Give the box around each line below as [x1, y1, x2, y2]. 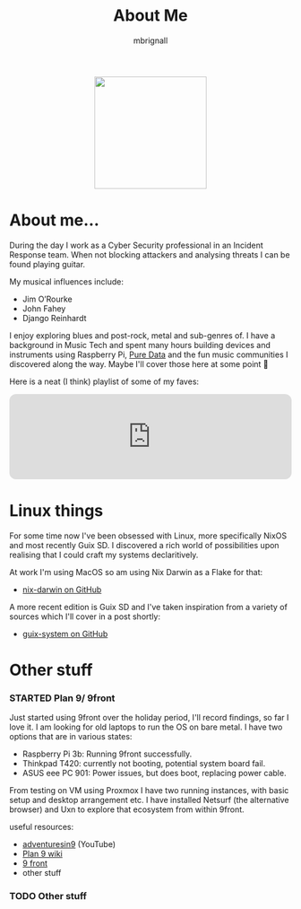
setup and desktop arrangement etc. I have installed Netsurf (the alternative [9, 795, 289, 806]
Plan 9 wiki [21, 849, 63, 860]
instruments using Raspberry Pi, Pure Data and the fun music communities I [9, 349, 288, 360]
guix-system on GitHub [21, 628, 108, 639]
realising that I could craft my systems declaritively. [9, 549, 199, 560]
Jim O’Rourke [21, 293, 73, 304]
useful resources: [9, 822, 74, 833]
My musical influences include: [9, 275, 124, 287]
